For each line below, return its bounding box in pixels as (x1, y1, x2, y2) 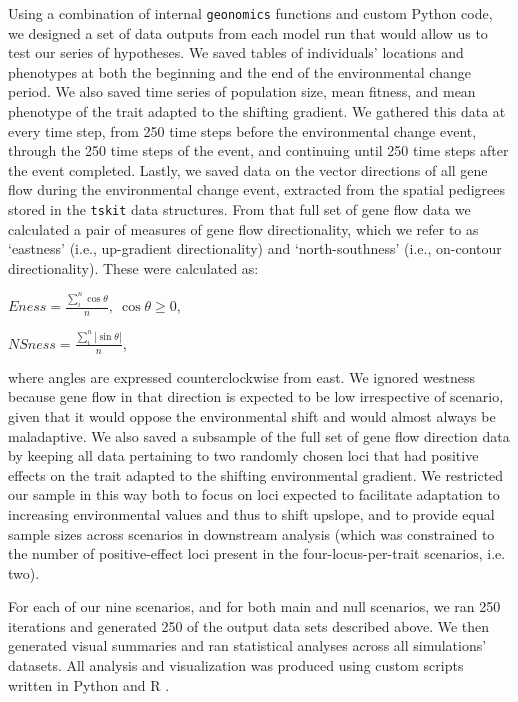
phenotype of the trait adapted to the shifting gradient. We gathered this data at (8, 101, 506, 122)
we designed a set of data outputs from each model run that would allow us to (8, 22, 488, 43)
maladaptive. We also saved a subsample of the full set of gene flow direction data (8, 425, 510, 446)
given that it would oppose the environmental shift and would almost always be (8, 405, 496, 426)
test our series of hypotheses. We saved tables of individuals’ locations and (8, 42, 464, 63)
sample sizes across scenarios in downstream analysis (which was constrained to (8, 523, 495, 544)
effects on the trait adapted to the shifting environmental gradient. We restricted (8, 464, 504, 485)
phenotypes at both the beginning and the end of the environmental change (8, 61, 471, 82)
